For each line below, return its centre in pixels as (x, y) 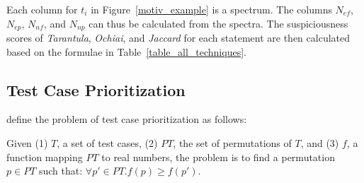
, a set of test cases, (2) (107, 143)
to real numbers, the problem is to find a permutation (218, 157)
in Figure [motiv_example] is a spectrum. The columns (211, 9)
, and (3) (320, 143)
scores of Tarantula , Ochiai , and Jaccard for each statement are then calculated (178, 38)
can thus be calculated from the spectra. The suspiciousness (218, 23)
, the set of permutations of (232, 143)
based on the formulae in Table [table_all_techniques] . (126, 51)
